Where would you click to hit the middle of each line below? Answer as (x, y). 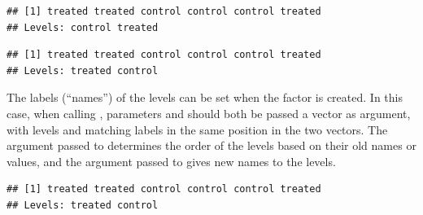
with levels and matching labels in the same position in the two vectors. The (197, 129)
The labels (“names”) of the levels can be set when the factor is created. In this (205, 97)
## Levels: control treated (83, 27)
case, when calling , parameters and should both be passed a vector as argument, (209, 113)
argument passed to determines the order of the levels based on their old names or (211, 145)
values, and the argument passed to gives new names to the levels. (171, 161)
